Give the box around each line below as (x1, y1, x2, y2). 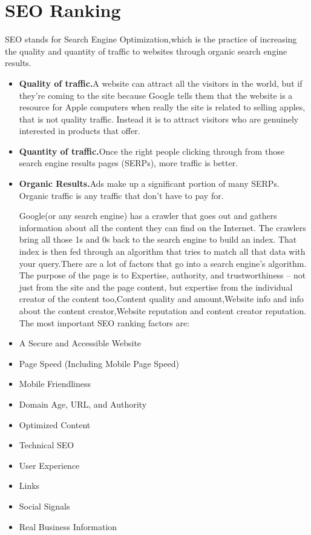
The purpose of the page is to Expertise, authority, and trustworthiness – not (19, 269, 306, 281)
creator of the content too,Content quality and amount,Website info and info (19, 292, 304, 305)
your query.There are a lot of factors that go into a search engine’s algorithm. (19, 257, 307, 269)
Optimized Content (19, 418, 91, 431)
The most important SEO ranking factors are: (19, 316, 190, 329)
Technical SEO (19, 439, 74, 451)
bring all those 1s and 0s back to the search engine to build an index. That (19, 233, 297, 246)
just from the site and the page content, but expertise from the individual (19, 280, 293, 293)
